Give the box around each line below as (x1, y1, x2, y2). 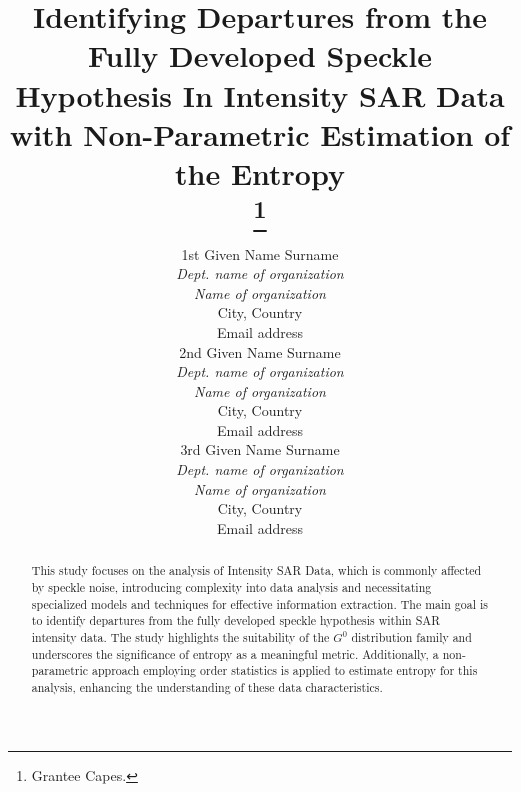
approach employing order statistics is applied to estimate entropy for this (91, 662, 478, 679)
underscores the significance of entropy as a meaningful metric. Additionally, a (31, 645, 439, 662)
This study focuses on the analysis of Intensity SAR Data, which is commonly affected (31, 562, 482, 579)
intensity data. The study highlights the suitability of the (31, 628, 330, 645)
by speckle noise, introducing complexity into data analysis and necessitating (31, 578, 432, 595)
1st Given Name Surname (181, 243, 339, 264)
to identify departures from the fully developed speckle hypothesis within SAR (31, 612, 440, 629)
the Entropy (175, 152, 345, 193)
